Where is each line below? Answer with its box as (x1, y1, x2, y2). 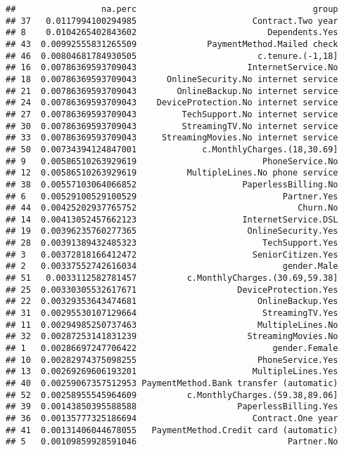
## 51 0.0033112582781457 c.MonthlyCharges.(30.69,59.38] (6, 273, 338, 284)
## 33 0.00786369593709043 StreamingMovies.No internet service (6, 133, 338, 143)
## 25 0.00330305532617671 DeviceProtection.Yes (6, 284, 338, 295)
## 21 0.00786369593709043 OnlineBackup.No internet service (6, 86, 338, 96)
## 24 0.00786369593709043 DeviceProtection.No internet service (6, 98, 338, 108)
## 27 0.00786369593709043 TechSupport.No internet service (6, 109, 338, 119)
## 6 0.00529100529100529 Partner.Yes (6, 191, 338, 201)
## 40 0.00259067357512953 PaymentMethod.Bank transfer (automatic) (6, 378, 338, 388)
